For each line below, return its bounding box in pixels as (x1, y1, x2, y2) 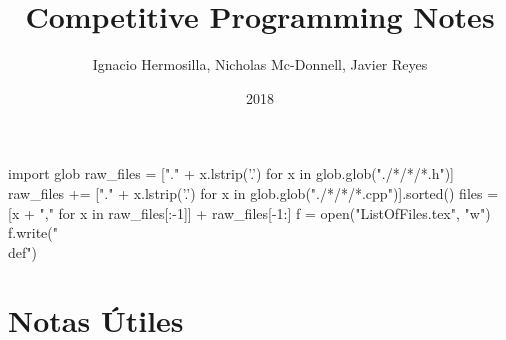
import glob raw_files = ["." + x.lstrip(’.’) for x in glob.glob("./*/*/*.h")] (8, 163, 454, 184)
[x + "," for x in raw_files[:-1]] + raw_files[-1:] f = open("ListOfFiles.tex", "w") (8, 202, 491, 223)
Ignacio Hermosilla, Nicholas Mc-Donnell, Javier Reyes (92, 54, 428, 75)
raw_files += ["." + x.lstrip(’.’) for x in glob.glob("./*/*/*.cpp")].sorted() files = (8, 182, 499, 203)
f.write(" (8, 222, 59, 243)
